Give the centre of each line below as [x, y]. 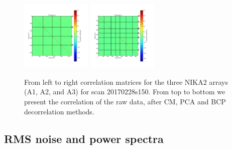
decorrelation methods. [59, 111]
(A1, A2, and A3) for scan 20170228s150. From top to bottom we [125, 92]
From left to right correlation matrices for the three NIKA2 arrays [126, 82]
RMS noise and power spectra [84, 138]
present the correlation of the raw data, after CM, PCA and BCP [125, 101]
